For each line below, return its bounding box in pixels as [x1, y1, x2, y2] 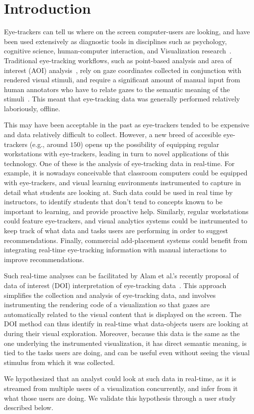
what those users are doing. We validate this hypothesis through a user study [4, 392, 236, 403]
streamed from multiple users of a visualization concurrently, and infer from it [4, 383, 238, 393]
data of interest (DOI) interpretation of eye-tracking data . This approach [4, 280, 227, 290]
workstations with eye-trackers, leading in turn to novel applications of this [4, 148, 229, 159]
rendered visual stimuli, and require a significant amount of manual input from [4, 74, 240, 85]
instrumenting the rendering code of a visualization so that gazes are [4, 299, 210, 310]
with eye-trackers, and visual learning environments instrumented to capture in [4, 177, 241, 188]
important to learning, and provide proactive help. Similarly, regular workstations [4, 206, 249, 216]
